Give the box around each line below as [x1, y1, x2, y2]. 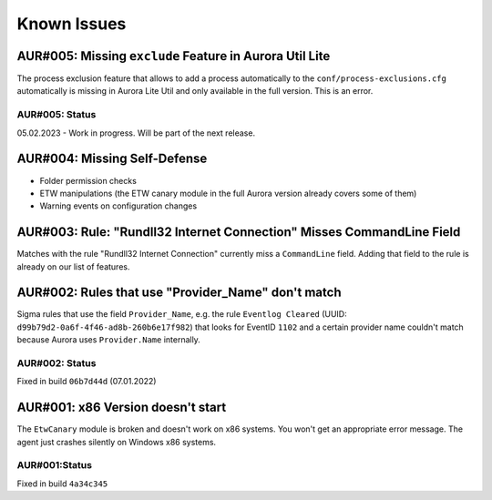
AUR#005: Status [16, 108, 97, 121]
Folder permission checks [39, 175, 137, 186]
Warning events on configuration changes [39, 200, 198, 211]
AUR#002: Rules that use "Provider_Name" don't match [16, 285, 342, 301]
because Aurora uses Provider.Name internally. [16, 334, 200, 345]
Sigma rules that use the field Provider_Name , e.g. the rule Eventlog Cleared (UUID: [16, 309, 348, 320]
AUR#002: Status [16, 357, 97, 370]
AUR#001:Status [16, 459, 93, 472]
